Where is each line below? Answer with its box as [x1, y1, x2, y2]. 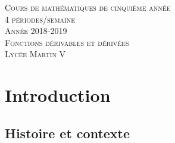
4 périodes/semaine [5, 13, 76, 25]
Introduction [5, 83, 111, 107]
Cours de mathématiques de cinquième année [5, 1, 171, 13]
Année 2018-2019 [5, 24, 67, 37]
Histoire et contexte [5, 123, 130, 142]
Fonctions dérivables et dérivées [5, 36, 129, 48]
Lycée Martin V [5, 48, 66, 60]
